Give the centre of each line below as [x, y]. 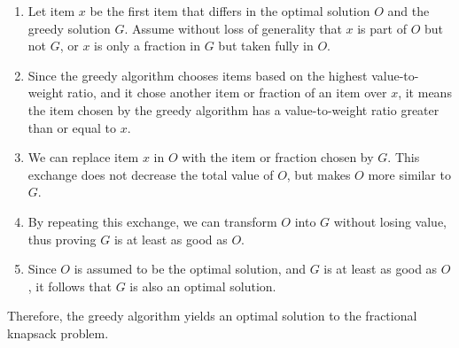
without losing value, [390, 221]
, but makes [319, 174]
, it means [425, 93]
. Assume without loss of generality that [233, 28]
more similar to [409, 174]
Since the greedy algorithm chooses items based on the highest [198, 75]
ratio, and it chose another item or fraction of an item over [227, 93]
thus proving [62, 239]
